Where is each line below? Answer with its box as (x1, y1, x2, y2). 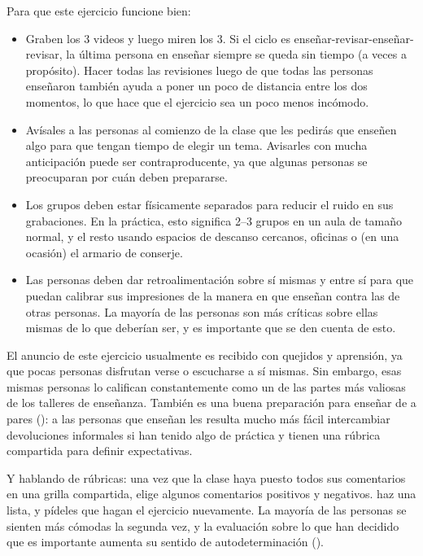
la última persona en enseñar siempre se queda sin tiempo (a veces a (66, 46, 407, 63)
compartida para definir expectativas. (7, 442, 193, 459)
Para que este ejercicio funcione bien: (7, 2, 191, 19)
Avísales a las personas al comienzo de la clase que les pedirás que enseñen (25, 120, 397, 138)
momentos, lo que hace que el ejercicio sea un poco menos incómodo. (25, 93, 369, 110)
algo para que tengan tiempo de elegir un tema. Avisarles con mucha (25, 137, 368, 154)
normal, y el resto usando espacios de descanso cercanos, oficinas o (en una (25, 228, 399, 245)
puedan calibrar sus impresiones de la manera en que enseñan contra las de (25, 287, 400, 304)
